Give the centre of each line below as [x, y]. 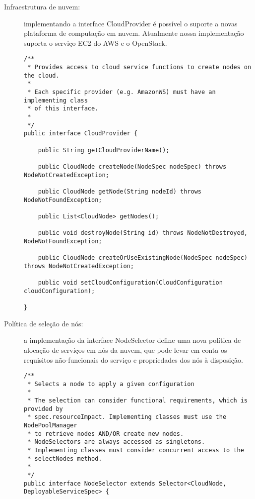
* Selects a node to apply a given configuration [111, 384]
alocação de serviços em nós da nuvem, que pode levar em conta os [126, 349]
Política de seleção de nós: [44, 323]
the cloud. [42, 75]
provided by [43, 409]
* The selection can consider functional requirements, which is [138, 401]
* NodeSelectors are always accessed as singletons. [116, 442]
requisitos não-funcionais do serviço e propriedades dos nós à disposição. [133, 359]
